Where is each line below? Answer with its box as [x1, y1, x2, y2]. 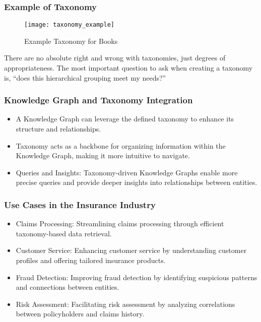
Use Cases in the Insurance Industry [4, 198, 156, 211]
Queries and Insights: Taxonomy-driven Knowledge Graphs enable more [16, 167, 238, 177]
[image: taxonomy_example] [24, 21, 114, 29]
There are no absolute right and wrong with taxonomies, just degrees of [4, 52, 226, 63]
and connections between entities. [16, 282, 119, 292]
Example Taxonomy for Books [24, 35, 118, 46]
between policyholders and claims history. [16, 308, 145, 319]
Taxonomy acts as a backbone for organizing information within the [16, 140, 226, 151]
